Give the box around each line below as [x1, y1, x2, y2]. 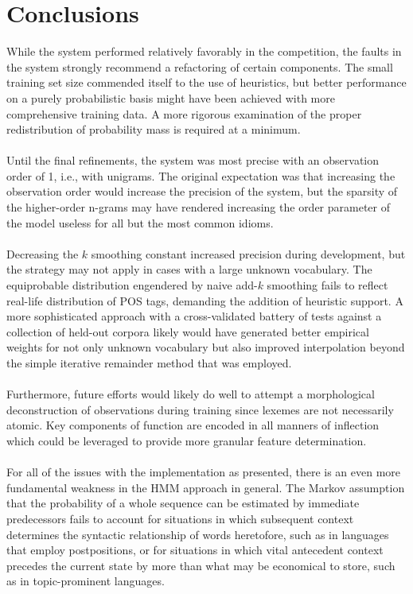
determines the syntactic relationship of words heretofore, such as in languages [6, 526, 389, 542]
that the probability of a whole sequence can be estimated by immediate [6, 495, 360, 511]
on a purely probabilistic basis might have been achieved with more [6, 89, 335, 106]
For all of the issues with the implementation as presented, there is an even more [6, 464, 401, 480]
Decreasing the [6, 245, 79, 262]
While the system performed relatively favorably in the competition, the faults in [6, 43, 402, 60]
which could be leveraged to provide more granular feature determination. [6, 432, 367, 448]
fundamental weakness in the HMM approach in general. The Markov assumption [6, 479, 405, 495]
